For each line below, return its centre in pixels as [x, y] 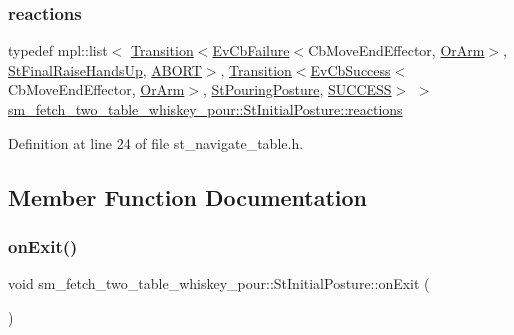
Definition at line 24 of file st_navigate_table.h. [156, 142]
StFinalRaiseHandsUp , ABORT [105, 69]
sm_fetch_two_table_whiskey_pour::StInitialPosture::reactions [205, 109]
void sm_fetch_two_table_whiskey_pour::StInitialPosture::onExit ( [219, 283]
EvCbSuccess [350, 69]
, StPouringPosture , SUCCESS [297, 89]
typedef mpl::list [58, 50]
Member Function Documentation [188, 196]
